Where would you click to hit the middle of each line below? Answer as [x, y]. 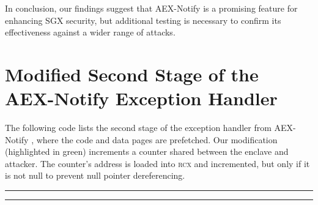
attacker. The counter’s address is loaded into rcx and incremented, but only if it [157, 163]
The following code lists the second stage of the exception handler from [138, 128]
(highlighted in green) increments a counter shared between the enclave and [147, 151]
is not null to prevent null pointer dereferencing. [95, 175]
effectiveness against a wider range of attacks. [90, 32]
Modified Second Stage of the [132, 74]
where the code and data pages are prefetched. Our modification [157, 139]
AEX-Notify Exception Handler [141, 98]
